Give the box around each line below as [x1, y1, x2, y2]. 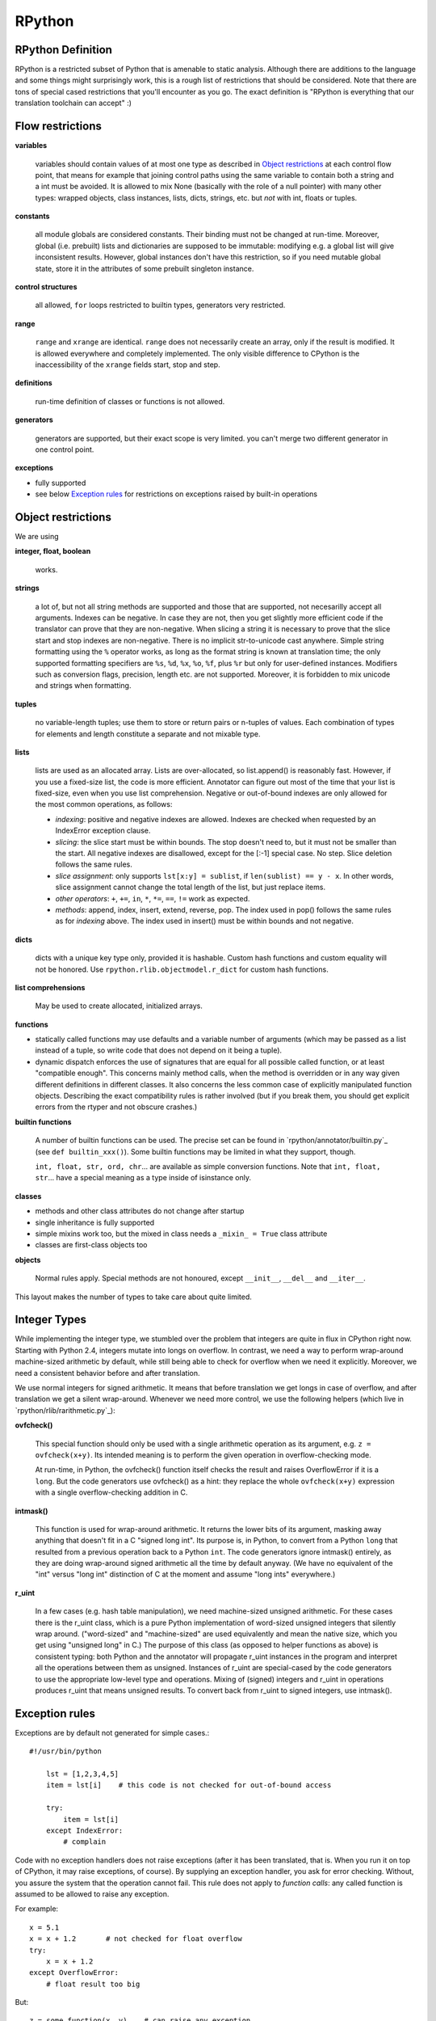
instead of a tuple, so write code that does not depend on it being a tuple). [35, 1045, 283, 1055]
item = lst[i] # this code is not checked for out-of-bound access [45, 1781, 332, 1790]
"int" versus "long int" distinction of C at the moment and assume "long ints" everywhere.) [35, 1569, 336, 1580]
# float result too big [45, 1979, 140, 1989]
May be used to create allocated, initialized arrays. [35, 1001, 203, 1010]
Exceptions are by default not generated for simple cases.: [15, 1728, 210, 1737]
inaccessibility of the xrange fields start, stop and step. [35, 360, 221, 369]
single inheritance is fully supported [35, 1217, 155, 1227]
